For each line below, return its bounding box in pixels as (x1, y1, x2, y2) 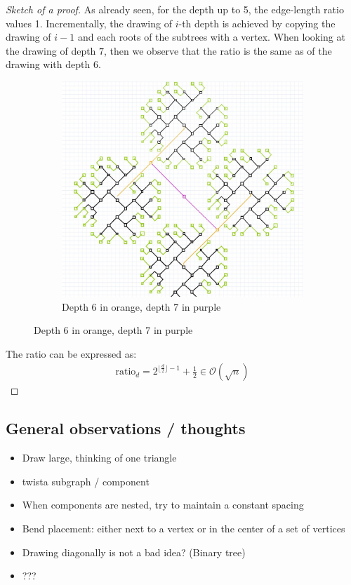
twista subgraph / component (22, 473, 150, 488)
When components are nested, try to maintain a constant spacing (22, 497, 304, 512)
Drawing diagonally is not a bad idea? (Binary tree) (22, 544, 246, 559)
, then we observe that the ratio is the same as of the (104, 43, 332, 58)
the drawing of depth (6, 43, 96, 58)
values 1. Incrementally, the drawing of (6, 15, 172, 30)
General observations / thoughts (6, 417, 246, 439)
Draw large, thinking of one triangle (22, 450, 177, 465)
